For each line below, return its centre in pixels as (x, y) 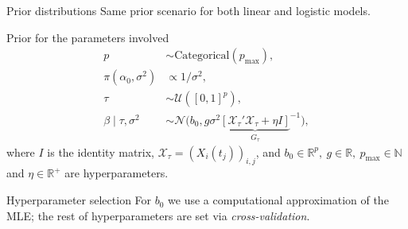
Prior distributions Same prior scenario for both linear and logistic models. (188, 10)
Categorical (202, 56)
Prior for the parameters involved (88, 37)
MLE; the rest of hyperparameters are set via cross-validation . (158, 215)
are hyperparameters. (117, 173)
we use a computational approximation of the (278, 200)
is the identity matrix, (101, 151)
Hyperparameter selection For (79, 200)
